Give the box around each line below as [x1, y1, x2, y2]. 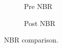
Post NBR [24, 17, 55, 28]
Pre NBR [24, 1, 52, 11]
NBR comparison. [4, 34, 58, 45]
